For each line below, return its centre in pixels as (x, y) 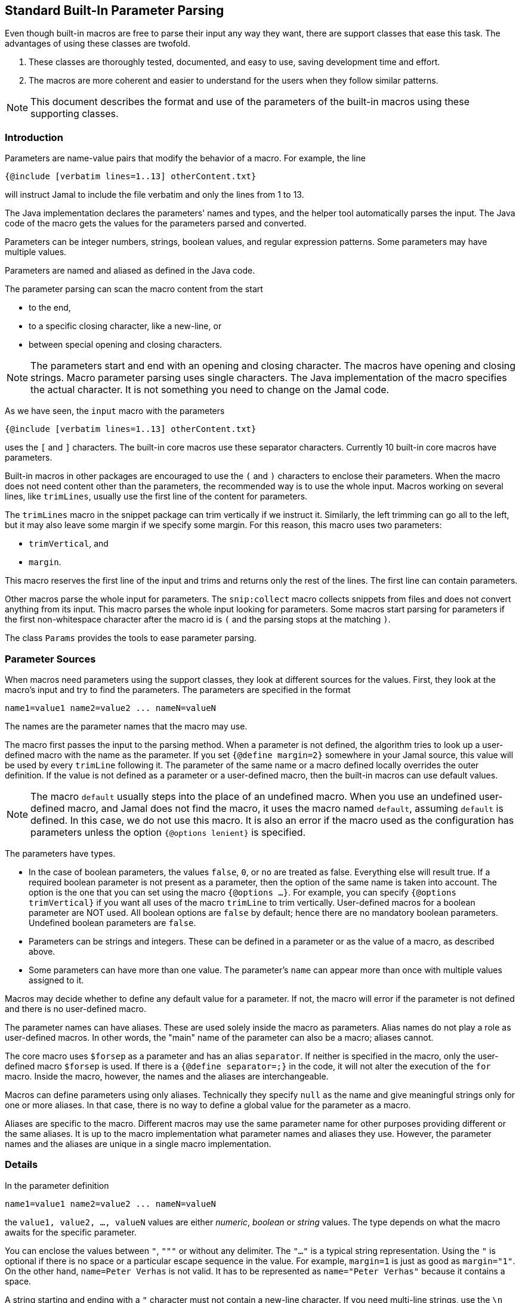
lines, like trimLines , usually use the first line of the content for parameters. (156, 496)
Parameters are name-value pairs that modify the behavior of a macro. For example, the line (185, 158)
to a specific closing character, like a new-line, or (125, 326)
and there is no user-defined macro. (75, 1008)
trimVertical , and (69, 544)
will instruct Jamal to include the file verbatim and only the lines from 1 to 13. (155, 195)
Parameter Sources (50, 659)
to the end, (50, 308)
